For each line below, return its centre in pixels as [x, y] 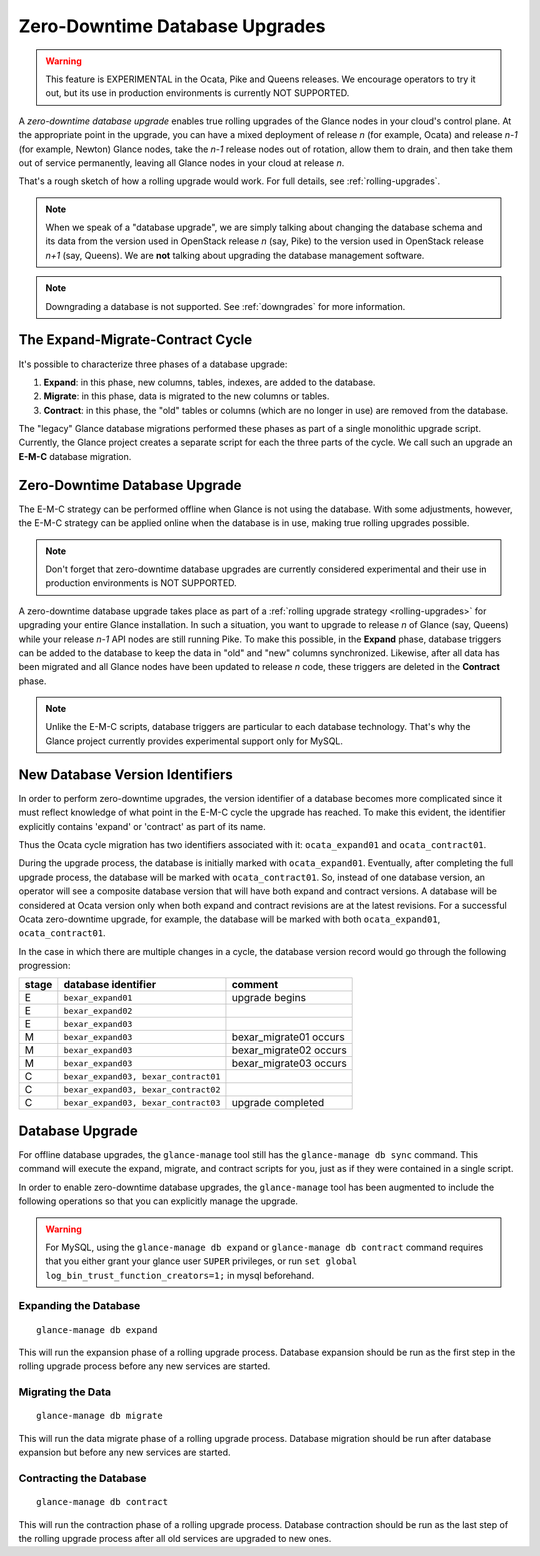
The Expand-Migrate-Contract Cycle [135, 340]
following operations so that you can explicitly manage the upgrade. [158, 1201]
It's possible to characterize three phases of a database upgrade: [153, 364]
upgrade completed [278, 1103]
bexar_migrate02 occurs [289, 1050]
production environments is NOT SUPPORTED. [141, 583]
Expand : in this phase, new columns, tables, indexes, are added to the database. [209, 382]
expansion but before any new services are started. [124, 1452]
